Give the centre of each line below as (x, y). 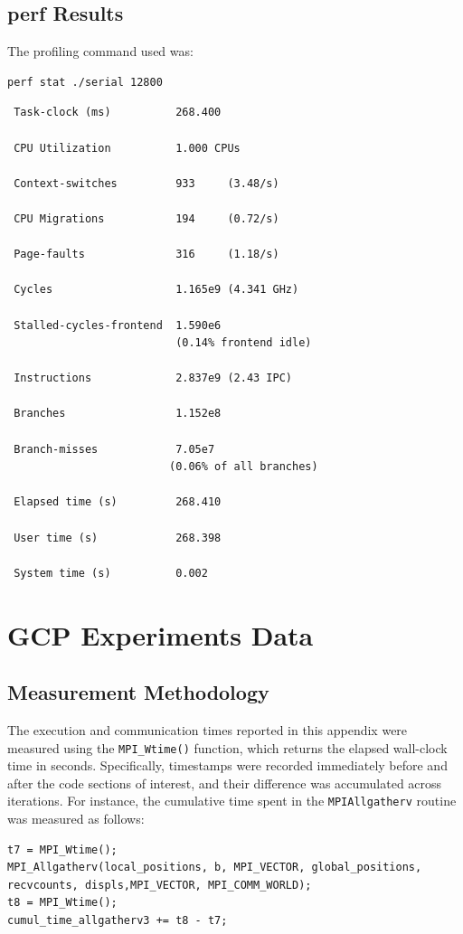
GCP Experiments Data (161, 634)
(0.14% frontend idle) (244, 343)
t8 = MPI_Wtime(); (62, 903)
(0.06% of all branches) (243, 467)
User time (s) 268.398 (118, 538)
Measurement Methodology (138, 692)
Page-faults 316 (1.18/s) (146, 255)
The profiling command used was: (100, 51)
